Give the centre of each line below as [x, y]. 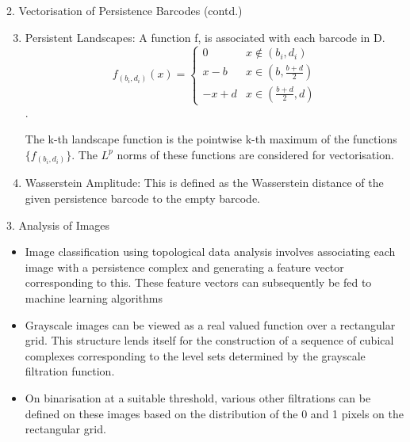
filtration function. [70, 371]
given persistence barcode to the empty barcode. [142, 198]
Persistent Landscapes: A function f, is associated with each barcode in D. [205, 37]
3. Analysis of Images [58, 225]
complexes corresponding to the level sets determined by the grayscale [195, 355]
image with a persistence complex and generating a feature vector [184, 267]
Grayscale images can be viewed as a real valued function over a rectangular [210, 324]
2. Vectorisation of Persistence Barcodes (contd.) [125, 10]
